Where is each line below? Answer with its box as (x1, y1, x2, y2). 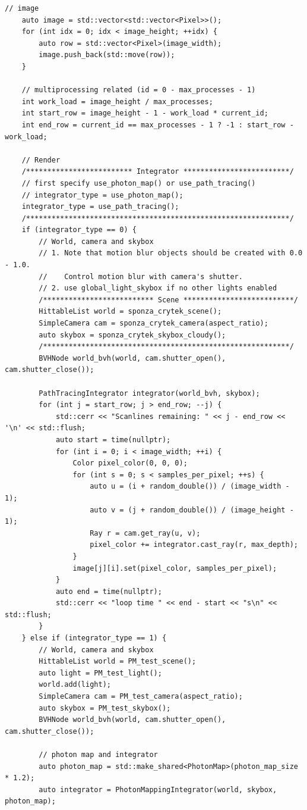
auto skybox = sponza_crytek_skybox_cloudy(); (39, 330, 226, 339)
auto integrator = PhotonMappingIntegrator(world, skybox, (39, 785, 277, 794)
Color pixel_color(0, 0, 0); (72, 459, 188, 468)
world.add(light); (39, 680, 111, 689)
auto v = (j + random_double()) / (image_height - (90, 505, 294, 514)
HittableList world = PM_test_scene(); (39, 657, 197, 666)
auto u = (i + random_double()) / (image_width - (90, 482, 290, 491)
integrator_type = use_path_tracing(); (21, 202, 179, 211)
